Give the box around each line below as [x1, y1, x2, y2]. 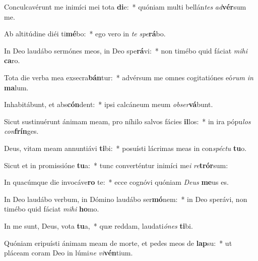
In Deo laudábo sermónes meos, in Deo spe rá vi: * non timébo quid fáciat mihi [4, 45, 248, 56]
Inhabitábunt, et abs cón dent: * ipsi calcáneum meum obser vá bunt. [4, 99, 213, 110]
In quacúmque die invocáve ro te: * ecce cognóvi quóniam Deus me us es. [4, 177, 229, 187]
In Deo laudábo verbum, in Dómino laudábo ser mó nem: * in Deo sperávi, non [4, 193, 247, 204]
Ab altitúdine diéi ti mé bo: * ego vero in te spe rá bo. [4, 28, 166, 39]
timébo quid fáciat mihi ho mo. [4, 203, 99, 214]
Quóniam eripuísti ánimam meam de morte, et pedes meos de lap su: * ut [4, 237, 232, 248]
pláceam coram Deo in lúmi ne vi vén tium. [4, 247, 133, 258]
